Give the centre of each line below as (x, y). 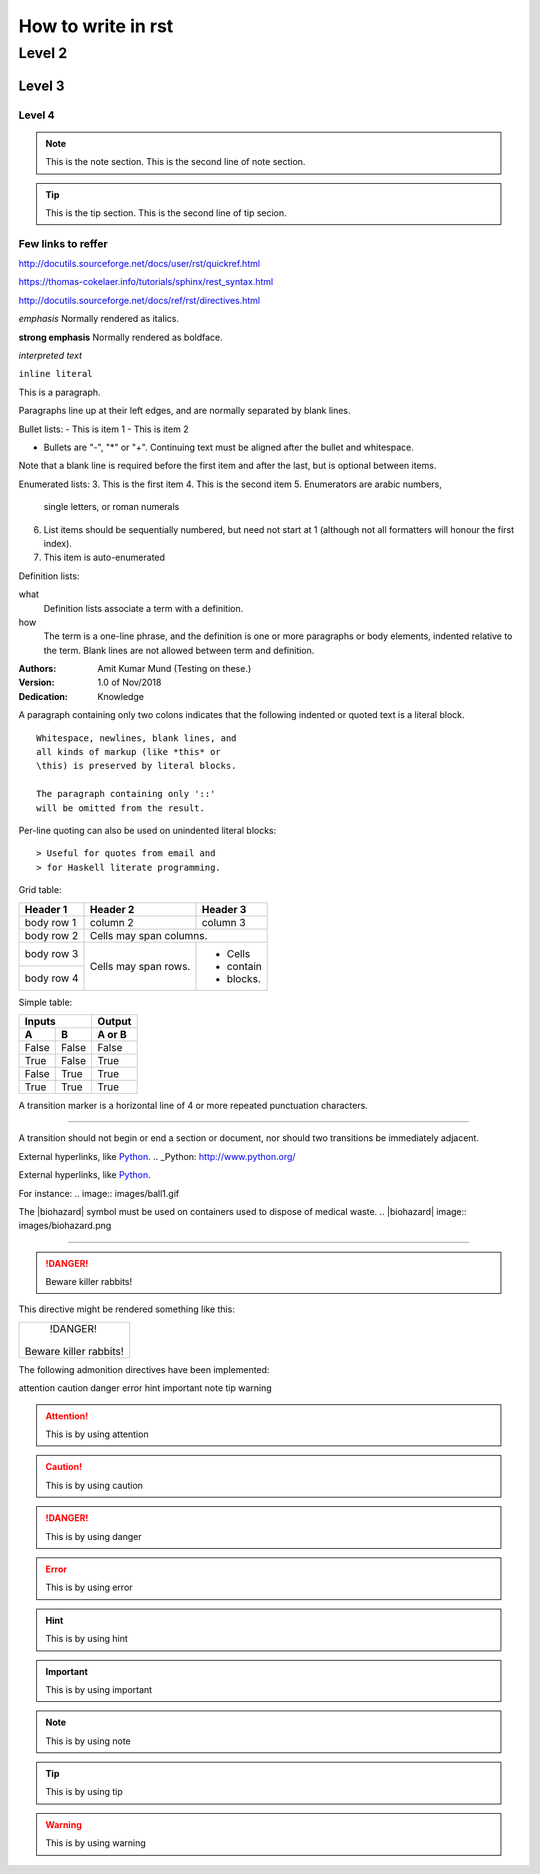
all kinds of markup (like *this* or (129, 752)
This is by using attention (97, 1434)
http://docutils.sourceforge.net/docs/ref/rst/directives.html (139, 300)
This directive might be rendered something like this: (126, 1309)
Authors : (37, 669)
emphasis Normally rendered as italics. (99, 319)
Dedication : (43, 696)
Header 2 (112, 909)
